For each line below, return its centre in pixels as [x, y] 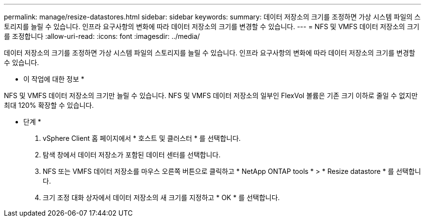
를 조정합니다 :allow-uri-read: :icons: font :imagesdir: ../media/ [102, 36]
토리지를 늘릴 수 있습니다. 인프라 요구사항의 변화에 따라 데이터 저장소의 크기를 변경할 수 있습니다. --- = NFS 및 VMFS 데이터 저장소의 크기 [212, 26]
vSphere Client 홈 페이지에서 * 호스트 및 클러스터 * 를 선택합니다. [142, 138]
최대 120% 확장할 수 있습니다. [49, 105]
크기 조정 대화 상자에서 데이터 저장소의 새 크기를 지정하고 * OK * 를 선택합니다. [161, 197]
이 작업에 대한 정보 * [54, 79]
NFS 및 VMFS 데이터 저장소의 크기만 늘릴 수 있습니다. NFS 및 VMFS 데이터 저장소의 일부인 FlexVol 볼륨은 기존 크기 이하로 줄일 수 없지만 [211, 95]
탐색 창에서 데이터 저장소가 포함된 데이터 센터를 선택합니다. [132, 155]
